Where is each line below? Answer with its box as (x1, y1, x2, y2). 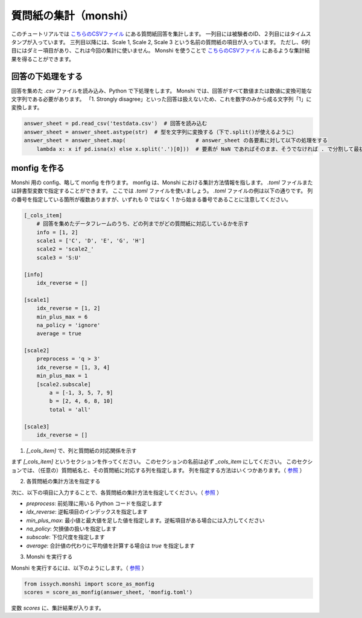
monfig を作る (11, 163, 65, 173)
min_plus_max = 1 (36, 372, 88, 380)
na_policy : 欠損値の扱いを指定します (26, 525, 117, 532)
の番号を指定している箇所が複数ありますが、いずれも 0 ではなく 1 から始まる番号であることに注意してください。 (11, 196, 292, 203)
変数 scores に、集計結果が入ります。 (11, 604, 105, 612)
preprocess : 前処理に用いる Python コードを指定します (26, 500, 163, 507)
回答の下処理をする (11, 71, 83, 81)
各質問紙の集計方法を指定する (26, 477, 101, 485)
